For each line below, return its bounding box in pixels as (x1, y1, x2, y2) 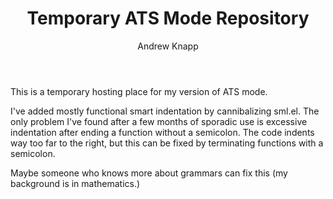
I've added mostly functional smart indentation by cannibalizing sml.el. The (10, 105, 320, 117)
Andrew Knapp (137, 40, 199, 52)
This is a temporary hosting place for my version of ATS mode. (10, 85, 268, 97)
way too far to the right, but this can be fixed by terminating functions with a (10, 137, 324, 149)
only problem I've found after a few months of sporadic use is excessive (10, 115, 308, 127)
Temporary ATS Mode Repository (26, 7, 310, 30)
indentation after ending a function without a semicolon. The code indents (10, 126, 315, 138)
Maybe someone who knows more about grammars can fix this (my (10, 167, 288, 179)
